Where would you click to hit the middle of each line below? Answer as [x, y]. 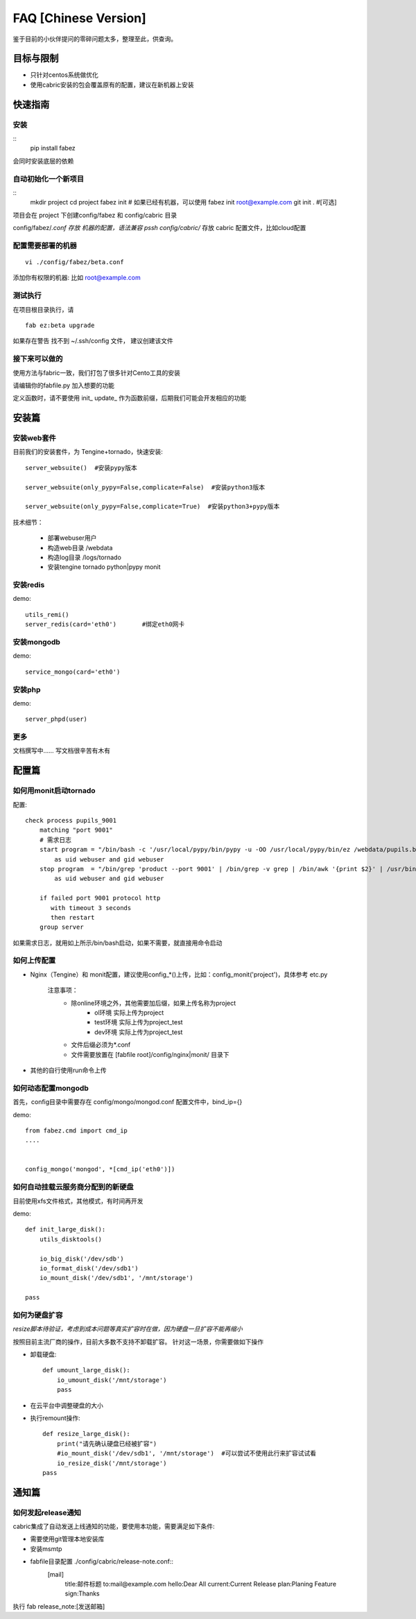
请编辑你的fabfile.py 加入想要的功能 [63, 385]
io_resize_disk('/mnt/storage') [112, 1463]
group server [61, 927]
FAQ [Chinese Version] [80, 18]
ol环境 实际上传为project [129, 1013]
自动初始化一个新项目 [49, 179]
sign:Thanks [82, 1593]
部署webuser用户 [72, 538]
